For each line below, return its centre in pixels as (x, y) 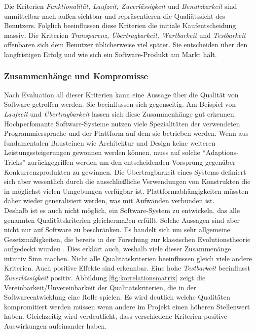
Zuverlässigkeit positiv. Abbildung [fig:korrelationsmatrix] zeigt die (105, 278)
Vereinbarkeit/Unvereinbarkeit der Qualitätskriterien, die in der (100, 287)
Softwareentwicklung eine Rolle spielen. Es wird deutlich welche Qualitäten (117, 297)
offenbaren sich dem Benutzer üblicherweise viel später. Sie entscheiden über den (126, 45)
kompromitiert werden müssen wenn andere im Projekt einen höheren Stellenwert (127, 306)
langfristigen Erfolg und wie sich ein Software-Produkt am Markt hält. (110, 54)
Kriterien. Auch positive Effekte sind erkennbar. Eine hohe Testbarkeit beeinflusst (127, 268)
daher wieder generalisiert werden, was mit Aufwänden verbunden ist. (109, 200)
